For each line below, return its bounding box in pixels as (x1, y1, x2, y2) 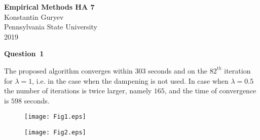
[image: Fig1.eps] (24, 113, 86, 121)
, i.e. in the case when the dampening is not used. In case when (32, 75, 229, 86)
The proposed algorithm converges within (4, 65, 133, 76)
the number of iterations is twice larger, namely (4, 85, 152, 96)
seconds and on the (148, 65, 207, 76)
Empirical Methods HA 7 (4, 2, 95, 12)
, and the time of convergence (164, 85, 256, 96)
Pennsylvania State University (4, 21, 97, 32)
